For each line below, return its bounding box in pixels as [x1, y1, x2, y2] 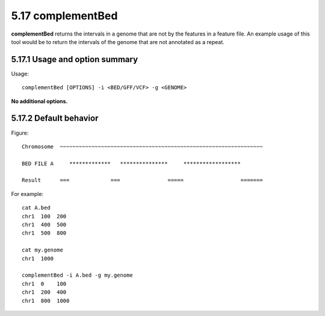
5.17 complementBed [11, 9, 118, 22]
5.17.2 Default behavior [11, 113, 99, 124]
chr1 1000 [22, 255, 54, 262]
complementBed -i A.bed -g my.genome [22, 272, 134, 279]
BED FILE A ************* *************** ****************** [22, 160, 241, 167]
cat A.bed [22, 204, 51, 211]
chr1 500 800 [22, 230, 67, 236]
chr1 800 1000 [22, 297, 70, 304]
